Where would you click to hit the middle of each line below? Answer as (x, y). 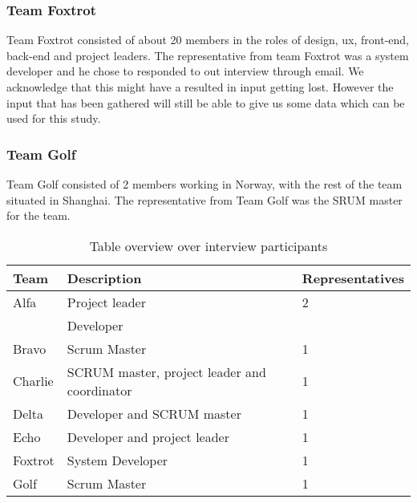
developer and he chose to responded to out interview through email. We (185, 71)
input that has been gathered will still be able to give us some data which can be (206, 102)
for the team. (38, 215)
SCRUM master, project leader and (166, 371)
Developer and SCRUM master (154, 413)
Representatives (353, 278)
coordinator (99, 390)
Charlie (33, 381)
